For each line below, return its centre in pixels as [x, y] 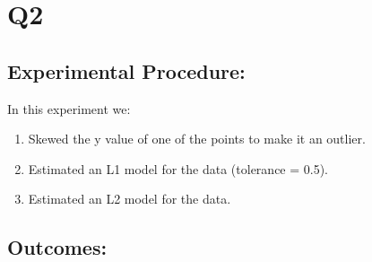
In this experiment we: [69, 108]
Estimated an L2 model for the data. [130, 199]
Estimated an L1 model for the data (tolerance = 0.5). [178, 168]
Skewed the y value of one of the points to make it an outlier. [197, 139]
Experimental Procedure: [126, 70]
